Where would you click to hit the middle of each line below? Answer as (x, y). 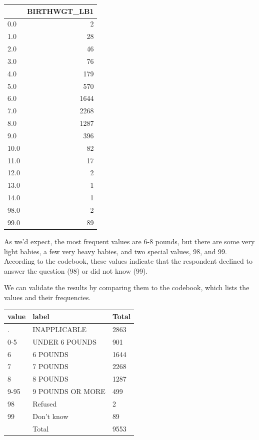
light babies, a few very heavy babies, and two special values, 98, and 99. (115, 251)
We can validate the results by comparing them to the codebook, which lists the (127, 287)
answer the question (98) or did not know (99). (76, 270)
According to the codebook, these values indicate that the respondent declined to (128, 261)
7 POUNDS (50, 366)
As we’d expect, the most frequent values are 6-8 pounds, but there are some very (129, 241)
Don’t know (50, 416)
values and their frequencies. (47, 297)
